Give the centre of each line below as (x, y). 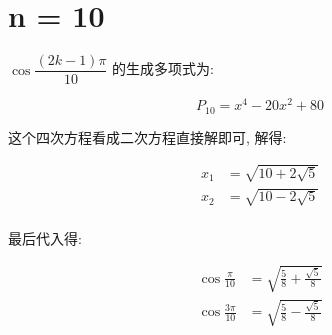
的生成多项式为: (163, 68)
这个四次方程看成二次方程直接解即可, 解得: (147, 136)
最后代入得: (45, 237)
